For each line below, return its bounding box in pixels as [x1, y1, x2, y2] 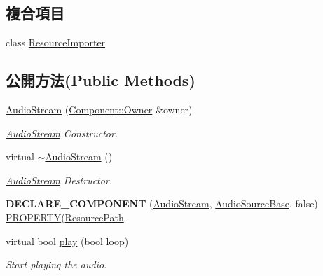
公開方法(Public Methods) [6, 69, 195, 91]
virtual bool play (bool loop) [6, 233, 129, 248]
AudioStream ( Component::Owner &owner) [6, 102, 193, 116]
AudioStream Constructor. [6, 125, 118, 140]
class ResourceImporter [6, 35, 106, 50]
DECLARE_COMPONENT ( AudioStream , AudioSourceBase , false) [6, 196, 318, 211]
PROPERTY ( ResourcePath [6, 209, 124, 224]
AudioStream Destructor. [6, 172, 113, 187]
